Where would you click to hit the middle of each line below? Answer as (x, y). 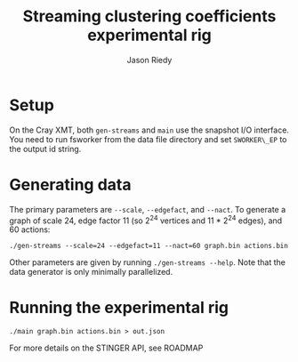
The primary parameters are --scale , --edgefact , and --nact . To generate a (148, 209)
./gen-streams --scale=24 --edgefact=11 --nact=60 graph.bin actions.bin (149, 246)
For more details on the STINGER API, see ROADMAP (106, 348)
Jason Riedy (149, 60)
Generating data (70, 185)
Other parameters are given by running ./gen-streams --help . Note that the (148, 262)
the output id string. (45, 149)
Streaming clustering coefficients (149, 16)
